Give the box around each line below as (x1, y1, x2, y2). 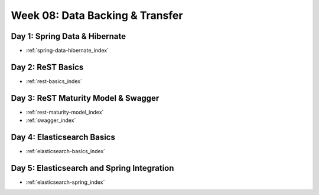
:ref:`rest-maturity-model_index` (25, 108, 104, 115)
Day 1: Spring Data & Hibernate (11, 31, 126, 41)
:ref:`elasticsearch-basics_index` (25, 148, 106, 155)
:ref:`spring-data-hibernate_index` (25, 47, 109, 54)
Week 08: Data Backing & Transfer (11, 9, 183, 22)
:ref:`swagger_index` (25, 117, 76, 124)
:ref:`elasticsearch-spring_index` (25, 179, 105, 186)
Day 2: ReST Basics (11, 62, 84, 72)
